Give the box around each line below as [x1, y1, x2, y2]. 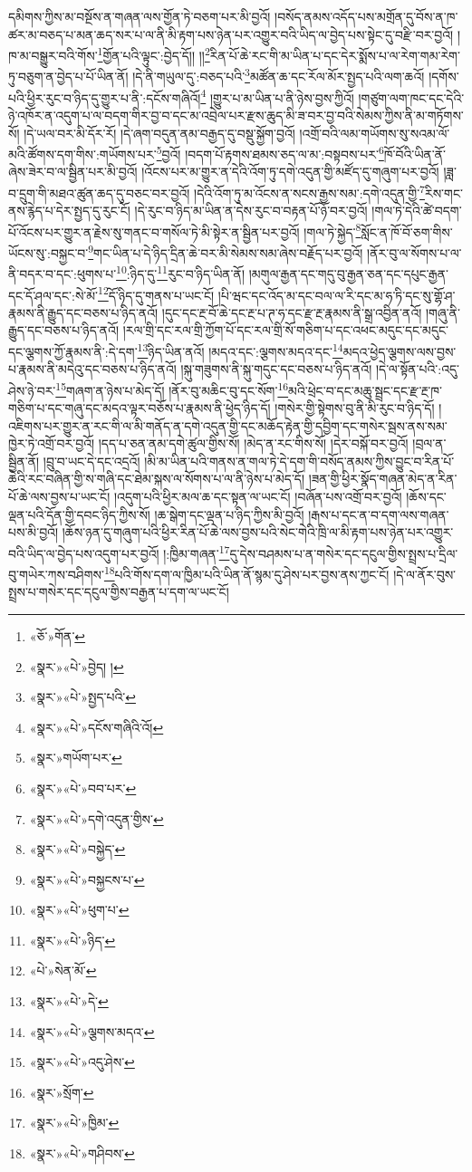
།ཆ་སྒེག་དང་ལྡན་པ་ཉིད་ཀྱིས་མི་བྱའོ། [154, 504, 304, 524]
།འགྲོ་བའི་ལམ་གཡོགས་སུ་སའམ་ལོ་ [299, 123, 450, 142]
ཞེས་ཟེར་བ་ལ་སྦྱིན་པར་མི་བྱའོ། [8, 162, 138, 181]
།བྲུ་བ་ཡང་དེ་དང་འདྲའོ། [43, 451, 140, 470]
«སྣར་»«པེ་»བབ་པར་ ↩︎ [29, 778, 137, 797]
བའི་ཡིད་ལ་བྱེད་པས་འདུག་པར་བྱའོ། [8, 543, 159, 562]
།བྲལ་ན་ [412, 434, 447, 453]
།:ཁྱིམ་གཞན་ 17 [163, 541, 230, 562]
